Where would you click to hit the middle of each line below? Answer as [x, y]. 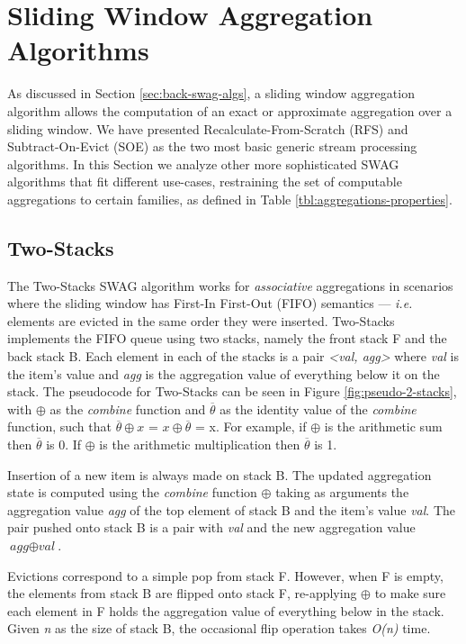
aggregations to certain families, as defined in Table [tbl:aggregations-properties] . [230, 199]
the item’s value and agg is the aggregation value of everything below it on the [224, 373]
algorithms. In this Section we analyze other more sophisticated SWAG [203, 163]
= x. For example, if [251, 426]
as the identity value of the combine [318, 408]
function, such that [59, 426]
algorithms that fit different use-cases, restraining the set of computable [205, 181]
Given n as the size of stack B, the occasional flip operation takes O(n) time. [219, 628]
